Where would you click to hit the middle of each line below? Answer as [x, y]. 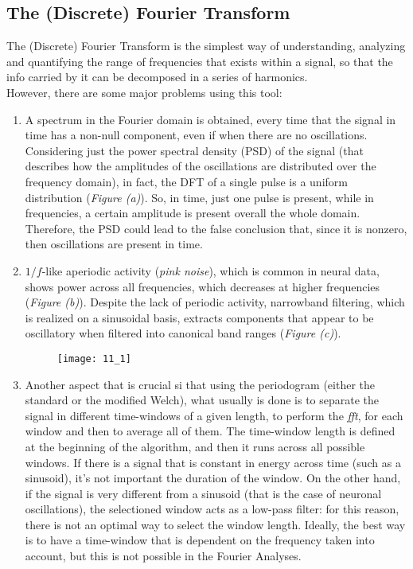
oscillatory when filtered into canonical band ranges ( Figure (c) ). [183, 333]
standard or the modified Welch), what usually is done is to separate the [202, 400]
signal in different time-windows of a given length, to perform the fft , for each [214, 415]
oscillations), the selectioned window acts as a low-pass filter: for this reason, [212, 509]
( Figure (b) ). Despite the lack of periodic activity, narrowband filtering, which [215, 302]
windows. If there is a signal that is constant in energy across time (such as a [213, 462]
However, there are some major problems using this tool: [144, 92]
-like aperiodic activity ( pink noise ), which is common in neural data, [210, 270]
